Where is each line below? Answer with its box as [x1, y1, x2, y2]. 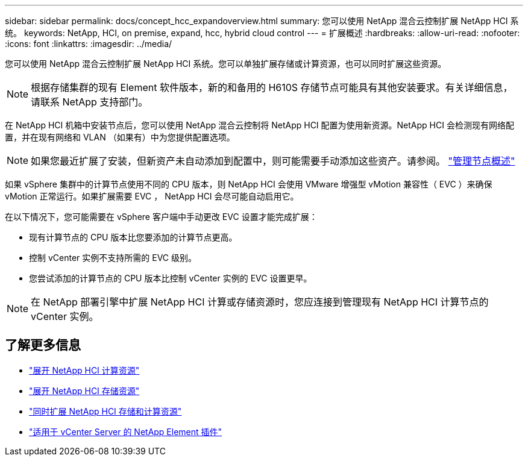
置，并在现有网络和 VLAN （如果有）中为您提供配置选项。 [5, 132, 235, 142]
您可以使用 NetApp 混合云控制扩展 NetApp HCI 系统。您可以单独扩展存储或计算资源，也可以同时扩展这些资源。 [5, 58, 447, 69]
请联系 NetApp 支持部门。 [31, 96, 148, 108]
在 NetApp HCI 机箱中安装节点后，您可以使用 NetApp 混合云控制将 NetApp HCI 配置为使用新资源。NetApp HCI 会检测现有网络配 [5, 120, 514, 130]
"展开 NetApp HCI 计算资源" [29, 365, 140, 375]
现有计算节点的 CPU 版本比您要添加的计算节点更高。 [29, 232, 237, 242]
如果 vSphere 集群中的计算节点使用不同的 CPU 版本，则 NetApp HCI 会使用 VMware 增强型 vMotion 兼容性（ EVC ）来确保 [5, 179, 492, 189]
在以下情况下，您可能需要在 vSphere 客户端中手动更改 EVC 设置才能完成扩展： [5, 212, 318, 222]
